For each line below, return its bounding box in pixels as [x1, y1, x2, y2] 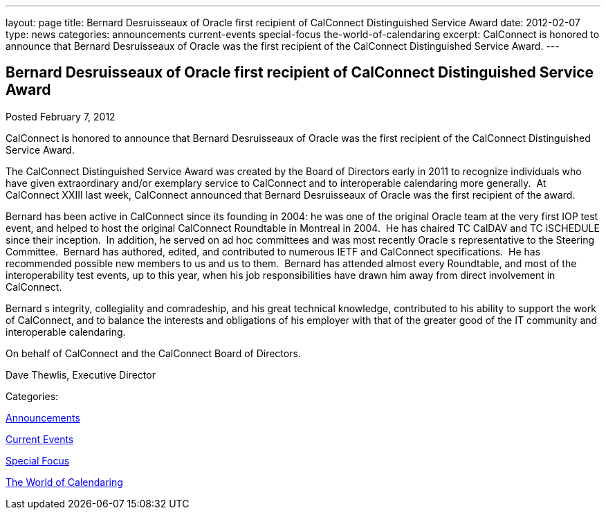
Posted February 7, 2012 [6, 110, 116, 123]
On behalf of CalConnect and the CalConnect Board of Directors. [6, 347, 301, 359]
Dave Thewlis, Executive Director [6, 368, 156, 381]
